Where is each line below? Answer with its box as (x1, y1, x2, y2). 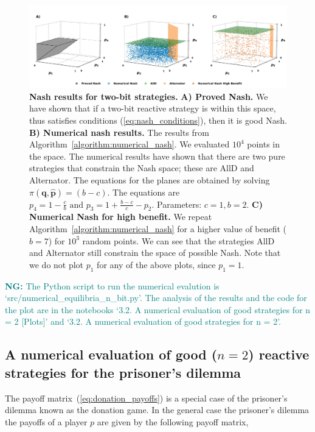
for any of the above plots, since (97, 258, 216, 271)
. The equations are (107, 185, 180, 198)
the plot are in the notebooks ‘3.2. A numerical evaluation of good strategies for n (5, 303, 311, 316)
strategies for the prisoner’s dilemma (5, 363, 241, 381)
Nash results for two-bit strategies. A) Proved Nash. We (29, 90, 268, 102)
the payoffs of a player (5, 415, 88, 428)
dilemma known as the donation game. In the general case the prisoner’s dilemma (5, 403, 310, 416)
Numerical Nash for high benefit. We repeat (29, 210, 212, 223)
